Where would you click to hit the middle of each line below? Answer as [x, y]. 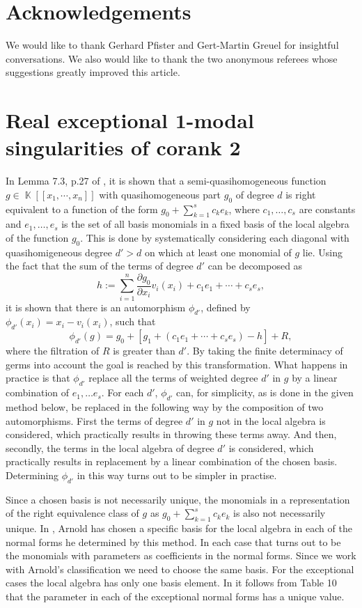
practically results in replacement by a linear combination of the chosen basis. [172, 461]
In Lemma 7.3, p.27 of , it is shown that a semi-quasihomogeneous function [166, 181]
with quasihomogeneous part [160, 194]
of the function [37, 237]
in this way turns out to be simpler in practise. [177, 475]
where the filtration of [53, 351]
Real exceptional [87, 120]
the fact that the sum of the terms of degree [100, 266]
